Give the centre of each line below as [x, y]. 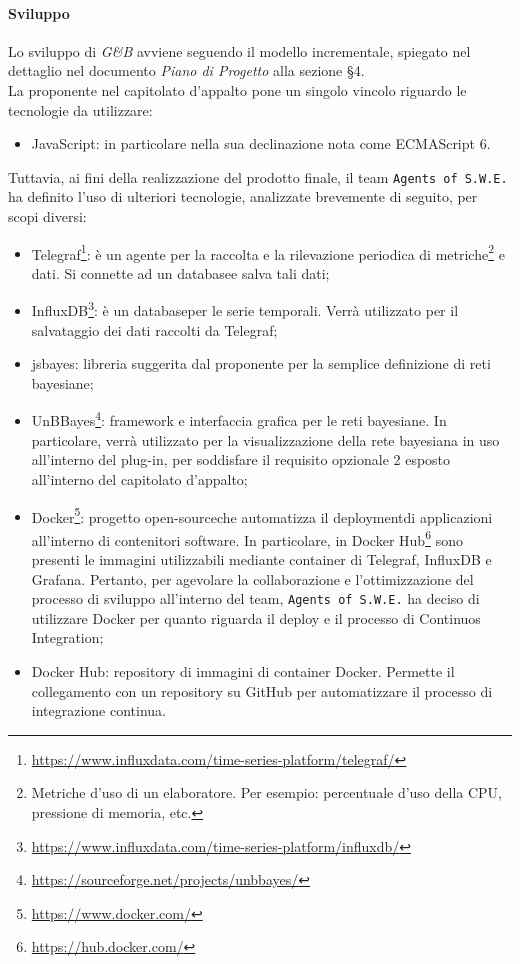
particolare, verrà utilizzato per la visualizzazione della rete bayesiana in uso [265, 439]
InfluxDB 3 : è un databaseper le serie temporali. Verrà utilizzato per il [245, 309]
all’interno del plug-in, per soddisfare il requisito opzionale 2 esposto [241, 459]
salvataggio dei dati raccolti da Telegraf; [154, 329]
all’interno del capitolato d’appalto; [139, 478]
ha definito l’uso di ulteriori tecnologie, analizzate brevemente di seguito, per [243, 196]
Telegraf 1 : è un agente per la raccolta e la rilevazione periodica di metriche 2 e [268, 252]
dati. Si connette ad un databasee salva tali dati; [180, 272]
